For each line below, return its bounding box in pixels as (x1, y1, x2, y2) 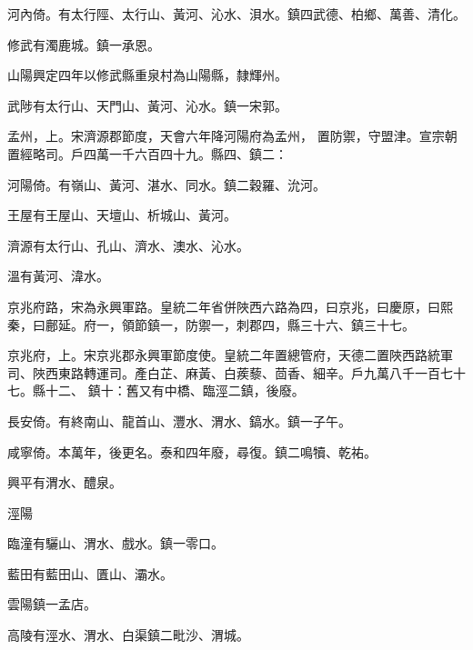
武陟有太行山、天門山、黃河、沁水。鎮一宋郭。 (7, 95, 287, 115)
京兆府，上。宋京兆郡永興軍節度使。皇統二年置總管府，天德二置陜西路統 (7, 345, 440, 365)
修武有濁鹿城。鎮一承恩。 (7, 35, 160, 54)
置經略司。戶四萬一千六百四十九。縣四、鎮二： (7, 144, 287, 163)
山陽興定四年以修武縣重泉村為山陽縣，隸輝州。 (7, 65, 287, 85)
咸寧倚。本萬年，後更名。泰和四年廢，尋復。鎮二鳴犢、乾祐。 (7, 442, 377, 461)
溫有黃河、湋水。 (7, 266, 109, 285)
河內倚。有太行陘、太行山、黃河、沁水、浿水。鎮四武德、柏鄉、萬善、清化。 (7, 5, 466, 23)
